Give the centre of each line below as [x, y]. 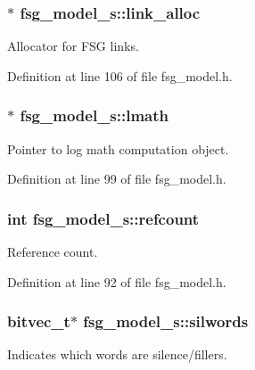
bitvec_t [39, 321]
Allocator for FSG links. [73, 46]
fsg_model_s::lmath [95, 115]
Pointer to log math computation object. [118, 148]
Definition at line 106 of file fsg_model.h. [120, 75]
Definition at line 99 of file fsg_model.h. [117, 179]
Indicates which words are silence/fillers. [117, 354]
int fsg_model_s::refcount [103, 218]
